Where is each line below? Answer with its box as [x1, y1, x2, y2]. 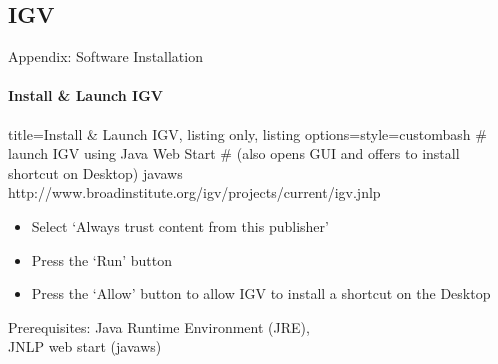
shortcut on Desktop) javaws [8, 162, 183, 183]
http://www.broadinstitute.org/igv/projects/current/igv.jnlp [8, 182, 381, 203]
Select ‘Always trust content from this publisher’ [31, 215, 329, 236]
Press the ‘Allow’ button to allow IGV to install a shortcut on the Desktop [31, 283, 491, 304]
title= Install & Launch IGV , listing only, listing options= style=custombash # [8, 123, 487, 144]
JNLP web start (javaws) [8, 336, 162, 357]
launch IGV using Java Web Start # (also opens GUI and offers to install [8, 143, 460, 164]
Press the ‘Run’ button [31, 249, 173, 270]
